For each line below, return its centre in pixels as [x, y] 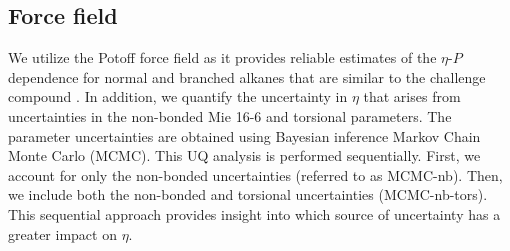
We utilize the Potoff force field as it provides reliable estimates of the [222, 57]
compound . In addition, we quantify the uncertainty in [178, 96]
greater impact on [62, 233]
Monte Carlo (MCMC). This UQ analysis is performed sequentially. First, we [244, 155]
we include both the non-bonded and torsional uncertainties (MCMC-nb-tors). [248, 194]
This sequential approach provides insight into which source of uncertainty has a [254, 213]
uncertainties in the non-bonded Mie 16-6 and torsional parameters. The [230, 115]
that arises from [412, 96]
